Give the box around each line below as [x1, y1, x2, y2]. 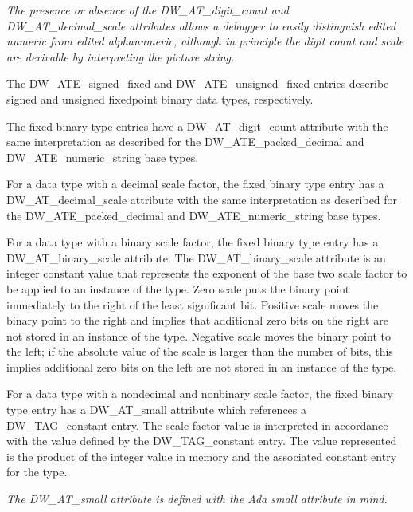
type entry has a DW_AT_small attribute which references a [6, 401, 307, 418]
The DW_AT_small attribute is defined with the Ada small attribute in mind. [6, 490, 388, 507]
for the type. [6, 463, 68, 480]
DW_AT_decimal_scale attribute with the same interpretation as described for [6, 191, 398, 207]
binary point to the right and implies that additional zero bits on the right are [6, 312, 388, 329]
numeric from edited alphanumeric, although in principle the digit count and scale [6, 33, 404, 49]
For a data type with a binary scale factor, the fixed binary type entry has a [6, 234, 379, 250]
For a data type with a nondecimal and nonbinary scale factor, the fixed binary [6, 385, 393, 402]
